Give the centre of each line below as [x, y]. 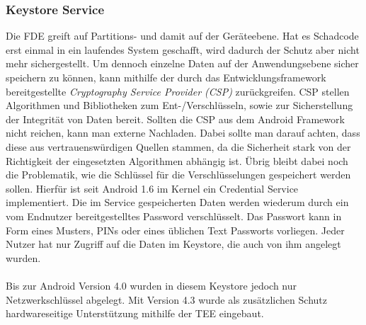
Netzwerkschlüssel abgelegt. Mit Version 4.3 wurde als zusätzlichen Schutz [166, 299]
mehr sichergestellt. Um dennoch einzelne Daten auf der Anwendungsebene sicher [182, 63]
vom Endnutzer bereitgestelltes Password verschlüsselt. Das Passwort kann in [174, 216]
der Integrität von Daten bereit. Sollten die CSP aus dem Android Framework [175, 119]
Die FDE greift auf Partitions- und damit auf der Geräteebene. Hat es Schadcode [182, 36]
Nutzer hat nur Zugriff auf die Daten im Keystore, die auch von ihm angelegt [173, 244]
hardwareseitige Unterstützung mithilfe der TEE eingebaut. [135, 313]
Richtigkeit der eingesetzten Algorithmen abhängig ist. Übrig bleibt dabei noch [177, 160]
